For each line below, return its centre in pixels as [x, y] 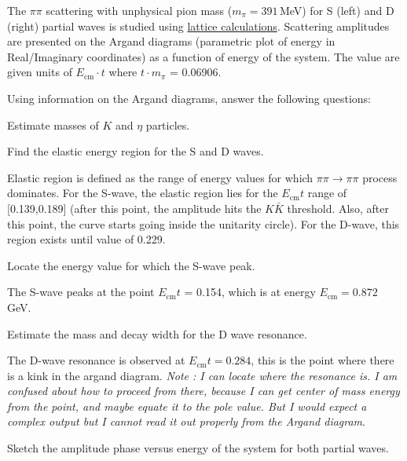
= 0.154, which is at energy [250, 292]
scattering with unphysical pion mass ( [139, 10]
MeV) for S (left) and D [337, 10]
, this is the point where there [323, 360]
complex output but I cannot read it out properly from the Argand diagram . [186, 421]
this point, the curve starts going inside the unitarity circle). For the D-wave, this [203, 223]
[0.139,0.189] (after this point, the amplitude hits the [134, 208]
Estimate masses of [53, 124]
